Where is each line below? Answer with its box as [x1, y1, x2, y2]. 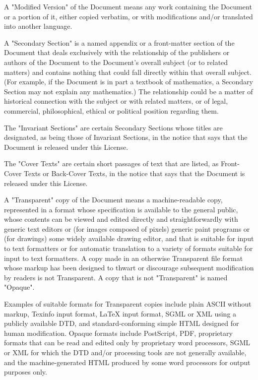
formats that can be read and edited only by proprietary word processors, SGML [4, 337, 251, 348]
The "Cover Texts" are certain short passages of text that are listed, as [4, 158, 219, 169]
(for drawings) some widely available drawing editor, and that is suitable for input [4, 233, 254, 244]
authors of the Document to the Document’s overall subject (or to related [4, 57, 228, 67]
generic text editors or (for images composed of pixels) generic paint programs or [4, 223, 250, 234]
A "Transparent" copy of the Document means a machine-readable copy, [4, 194, 223, 205]
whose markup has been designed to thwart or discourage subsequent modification [4, 262, 254, 273]
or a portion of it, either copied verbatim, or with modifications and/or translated [4, 11, 253, 21]
